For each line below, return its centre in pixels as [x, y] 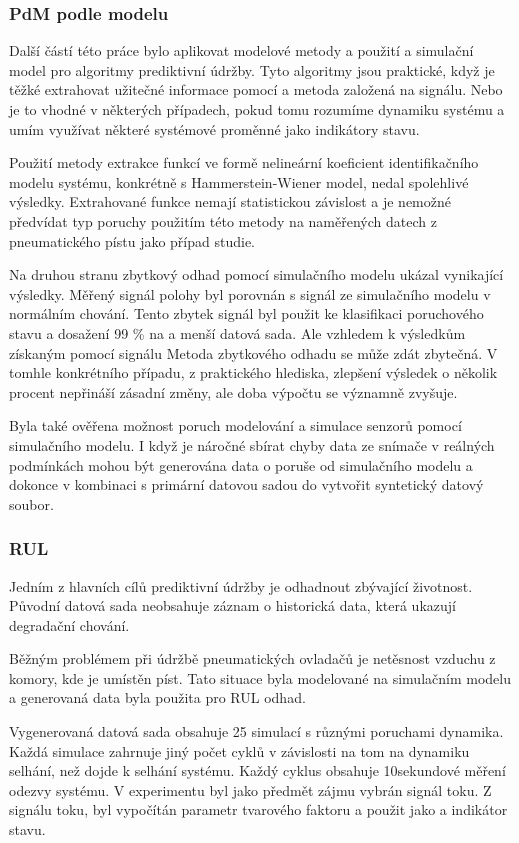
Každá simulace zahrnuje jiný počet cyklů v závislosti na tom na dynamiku [239, 750]
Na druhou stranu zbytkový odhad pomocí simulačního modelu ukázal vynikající [256, 274]
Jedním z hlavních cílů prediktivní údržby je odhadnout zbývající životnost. [241, 585]
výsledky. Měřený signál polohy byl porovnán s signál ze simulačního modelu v [250, 293]
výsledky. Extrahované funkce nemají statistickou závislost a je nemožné [230, 201]
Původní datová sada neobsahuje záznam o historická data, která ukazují [232, 605]
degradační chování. [69, 624]
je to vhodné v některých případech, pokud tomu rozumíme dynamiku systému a [257, 109]
